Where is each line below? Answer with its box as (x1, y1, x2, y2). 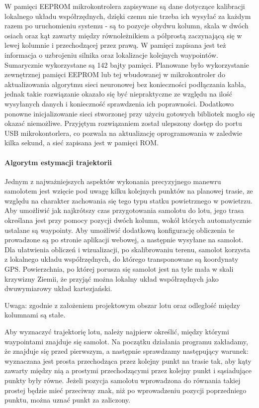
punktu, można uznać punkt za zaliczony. (4, 395, 131, 405)
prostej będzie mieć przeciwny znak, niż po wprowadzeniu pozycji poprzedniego (4, 385, 247, 395)
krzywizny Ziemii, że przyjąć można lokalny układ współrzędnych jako (4, 273, 219, 284)
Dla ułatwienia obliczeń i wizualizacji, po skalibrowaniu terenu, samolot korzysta (4, 244, 251, 254)
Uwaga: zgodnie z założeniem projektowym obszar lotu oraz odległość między (4, 300, 240, 310)
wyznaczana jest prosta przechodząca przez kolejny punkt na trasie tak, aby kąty (4, 355, 252, 366)
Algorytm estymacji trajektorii (4, 157, 112, 167)
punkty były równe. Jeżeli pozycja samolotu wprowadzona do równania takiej (4, 375, 241, 385)
